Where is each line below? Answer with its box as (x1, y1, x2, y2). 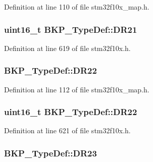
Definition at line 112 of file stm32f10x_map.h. (4, 84, 149, 94)
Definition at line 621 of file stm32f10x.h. (4, 125, 131, 136)
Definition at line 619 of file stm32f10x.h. (4, 42, 131, 53)
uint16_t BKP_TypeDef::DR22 (4, 105, 137, 118)
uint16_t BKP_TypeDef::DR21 (4, 23, 137, 35)
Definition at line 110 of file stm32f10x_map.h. (4, 2, 149, 12)
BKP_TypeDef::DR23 (4, 146, 97, 159)
